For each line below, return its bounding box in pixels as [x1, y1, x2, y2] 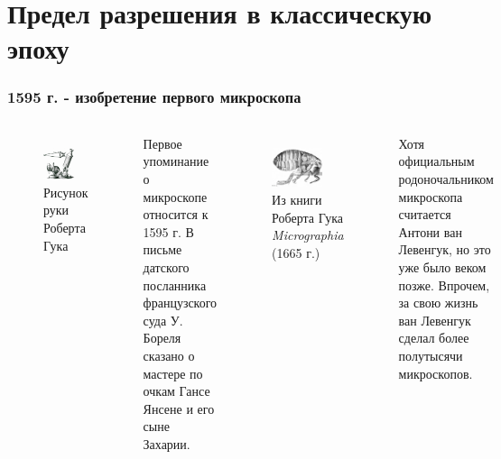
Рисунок [43, 182, 88, 201]
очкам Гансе [143, 381, 210, 400]
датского [143, 257, 190, 276]
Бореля [143, 328, 181, 347]
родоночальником [398, 169, 494, 188]
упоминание [143, 151, 209, 170]
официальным [398, 151, 475, 170]
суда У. [143, 310, 183, 329]
